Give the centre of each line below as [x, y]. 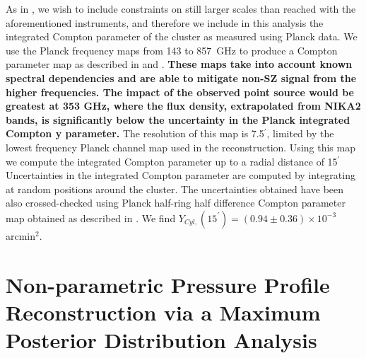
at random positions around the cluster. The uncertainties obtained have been [175, 189]
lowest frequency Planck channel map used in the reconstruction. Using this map [181, 147]
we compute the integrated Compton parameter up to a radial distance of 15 [172, 161]
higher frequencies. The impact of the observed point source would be [180, 92]
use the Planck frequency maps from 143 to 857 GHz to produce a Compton [172, 50]
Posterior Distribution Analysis [161, 340]
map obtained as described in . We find [91, 218]
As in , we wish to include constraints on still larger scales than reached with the [181, 8]
